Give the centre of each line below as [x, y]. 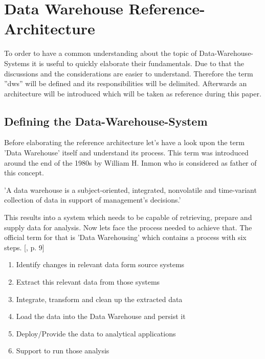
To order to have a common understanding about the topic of [101, 53]
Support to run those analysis [63, 351]
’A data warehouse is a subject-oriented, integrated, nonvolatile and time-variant [130, 190]
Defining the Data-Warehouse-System [106, 121]
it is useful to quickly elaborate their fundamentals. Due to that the [138, 63]
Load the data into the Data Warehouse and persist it [101, 316]
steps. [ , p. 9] [24, 247]
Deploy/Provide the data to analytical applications [96, 333]
